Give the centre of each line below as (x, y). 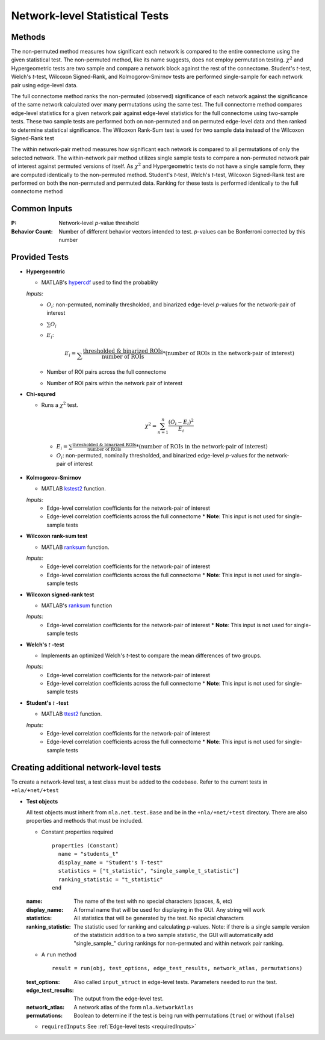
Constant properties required (77, 832)
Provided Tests (40, 257)
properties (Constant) (85, 846)
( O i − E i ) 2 (181, 422)
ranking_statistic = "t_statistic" (111, 879)
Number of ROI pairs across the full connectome (107, 372)
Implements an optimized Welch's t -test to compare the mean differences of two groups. (151, 655)
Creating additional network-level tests (86, 767)
